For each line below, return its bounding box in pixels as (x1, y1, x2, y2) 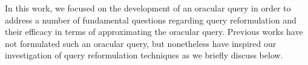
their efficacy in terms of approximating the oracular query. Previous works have (5, 25, 303, 38)
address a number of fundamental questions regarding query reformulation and (5, 13, 297, 26)
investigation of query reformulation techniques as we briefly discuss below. (5, 49, 283, 61)
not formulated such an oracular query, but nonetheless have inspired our (5, 37, 277, 49)
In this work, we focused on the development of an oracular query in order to (5, 2, 291, 14)
